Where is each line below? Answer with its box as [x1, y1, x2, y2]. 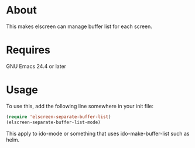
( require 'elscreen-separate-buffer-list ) [6, 113, 111, 120]
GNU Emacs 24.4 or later [6, 63, 66, 70]
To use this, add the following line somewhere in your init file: [6, 102, 154, 109]
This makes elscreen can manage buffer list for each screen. [6, 23, 152, 30]
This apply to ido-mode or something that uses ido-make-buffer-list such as [6, 130, 190, 137]
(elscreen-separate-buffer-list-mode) [6, 119, 101, 125]
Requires [6, 43, 51, 57]
